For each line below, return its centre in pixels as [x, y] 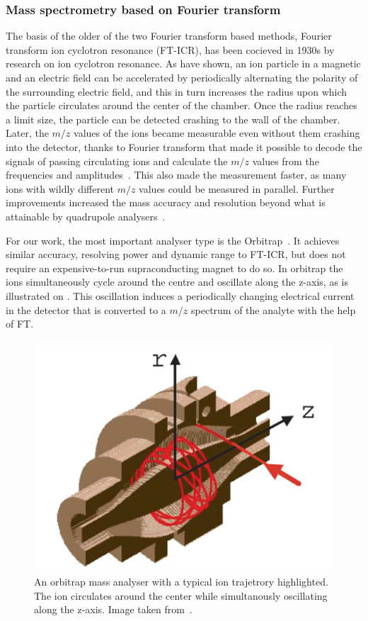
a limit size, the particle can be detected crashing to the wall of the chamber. [173, 119]
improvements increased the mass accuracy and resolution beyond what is [166, 202]
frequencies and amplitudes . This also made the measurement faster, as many [176, 175]
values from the [286, 161]
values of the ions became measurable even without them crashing [217, 133]
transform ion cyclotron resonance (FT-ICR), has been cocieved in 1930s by [170, 49]
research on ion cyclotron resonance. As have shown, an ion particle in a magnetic [183, 63]
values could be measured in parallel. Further [237, 188]
